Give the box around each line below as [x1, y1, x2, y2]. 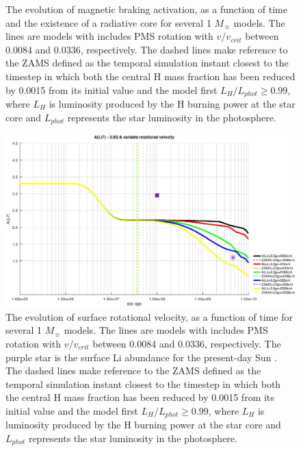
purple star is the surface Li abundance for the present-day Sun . [5, 350, 278, 364]
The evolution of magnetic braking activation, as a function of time [5, 2, 287, 16]
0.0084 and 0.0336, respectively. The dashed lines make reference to [5, 42, 288, 56]
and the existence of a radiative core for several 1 [5, 15, 211, 29]
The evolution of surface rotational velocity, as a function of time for [5, 309, 293, 324]
